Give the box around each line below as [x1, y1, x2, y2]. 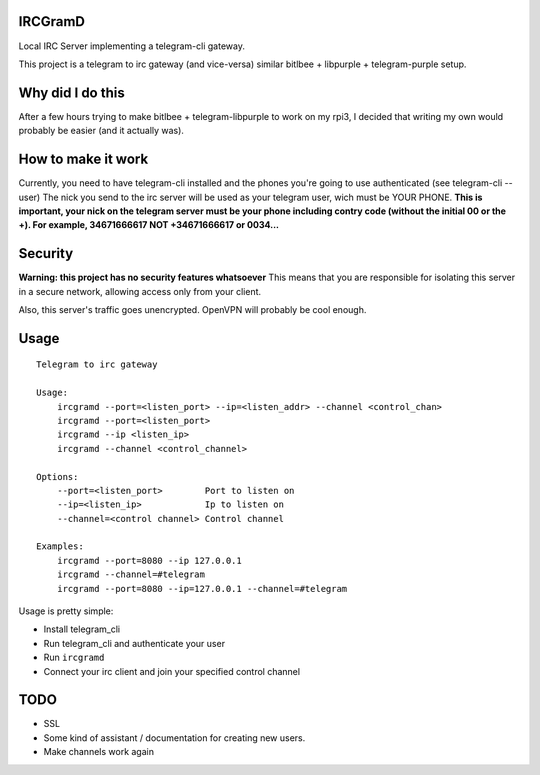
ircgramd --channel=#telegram [56, 569, 205, 580]
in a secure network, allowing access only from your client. [18, 285, 262, 297]
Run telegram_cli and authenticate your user [43, 637, 225, 649]
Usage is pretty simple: [18, 605, 114, 617]
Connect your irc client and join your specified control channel [43, 665, 300, 677]
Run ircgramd [43, 651, 105, 664]
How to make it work [18, 151, 149, 168]
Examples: [36, 541, 84, 552]
